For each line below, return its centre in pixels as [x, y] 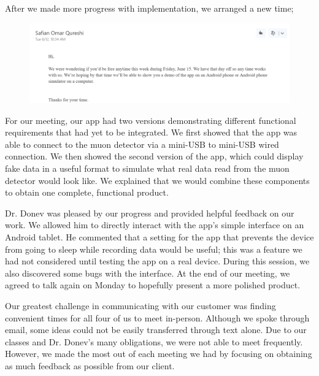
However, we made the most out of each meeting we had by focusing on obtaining [159, 354]
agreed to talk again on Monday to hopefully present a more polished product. [153, 285]
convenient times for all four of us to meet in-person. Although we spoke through [157, 317]
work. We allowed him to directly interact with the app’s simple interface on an [155, 225]
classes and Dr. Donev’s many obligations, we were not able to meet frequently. [154, 341]
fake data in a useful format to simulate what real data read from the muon [147, 168]
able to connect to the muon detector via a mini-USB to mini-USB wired [142, 144]
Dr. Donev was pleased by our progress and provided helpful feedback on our [150, 213]
